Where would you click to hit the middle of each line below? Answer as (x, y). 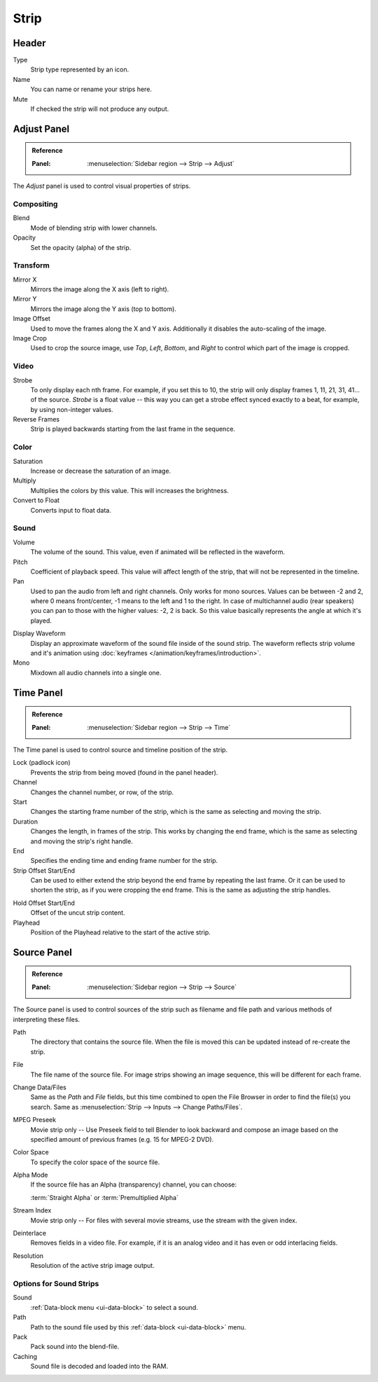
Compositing (35, 204)
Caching (25, 1356)
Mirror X (25, 279)
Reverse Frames (36, 420)
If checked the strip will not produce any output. (100, 109)
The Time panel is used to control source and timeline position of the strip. (120, 749)
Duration (26, 821)
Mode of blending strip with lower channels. (94, 228)
